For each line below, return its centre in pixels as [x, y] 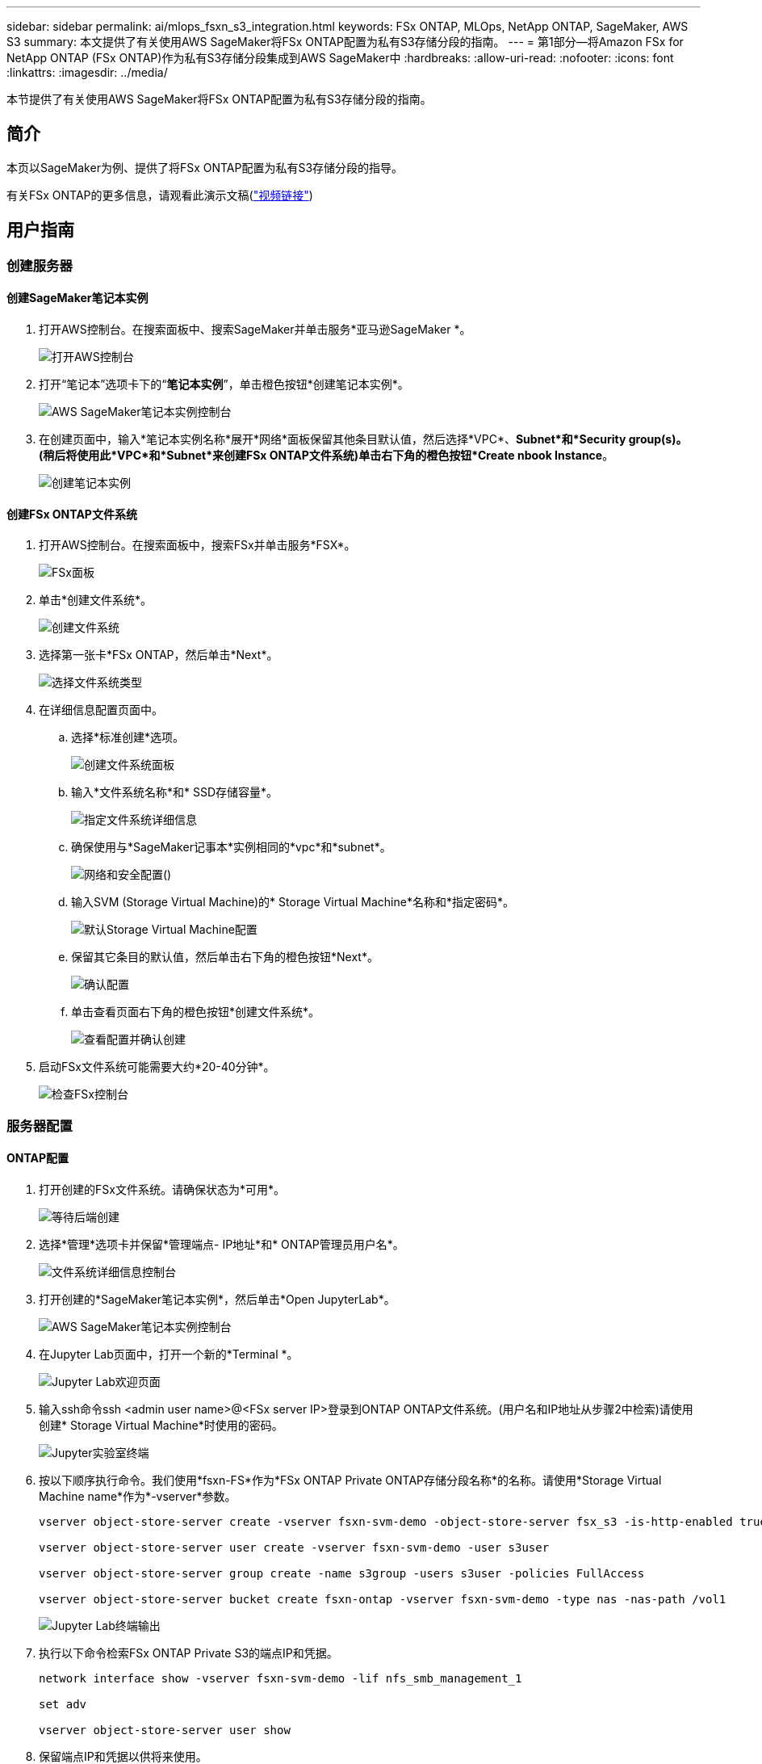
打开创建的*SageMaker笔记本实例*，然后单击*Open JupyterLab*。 [217, 1299]
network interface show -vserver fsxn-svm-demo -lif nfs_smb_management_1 [281, 1678]
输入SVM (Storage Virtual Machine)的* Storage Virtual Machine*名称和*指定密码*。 [293, 902]
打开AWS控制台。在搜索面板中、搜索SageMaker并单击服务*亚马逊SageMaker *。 [255, 329]
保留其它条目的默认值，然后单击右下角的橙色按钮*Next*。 [225, 957]
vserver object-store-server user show [165, 1730]
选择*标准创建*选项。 [128, 737]
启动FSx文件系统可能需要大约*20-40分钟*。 [157, 1067]
